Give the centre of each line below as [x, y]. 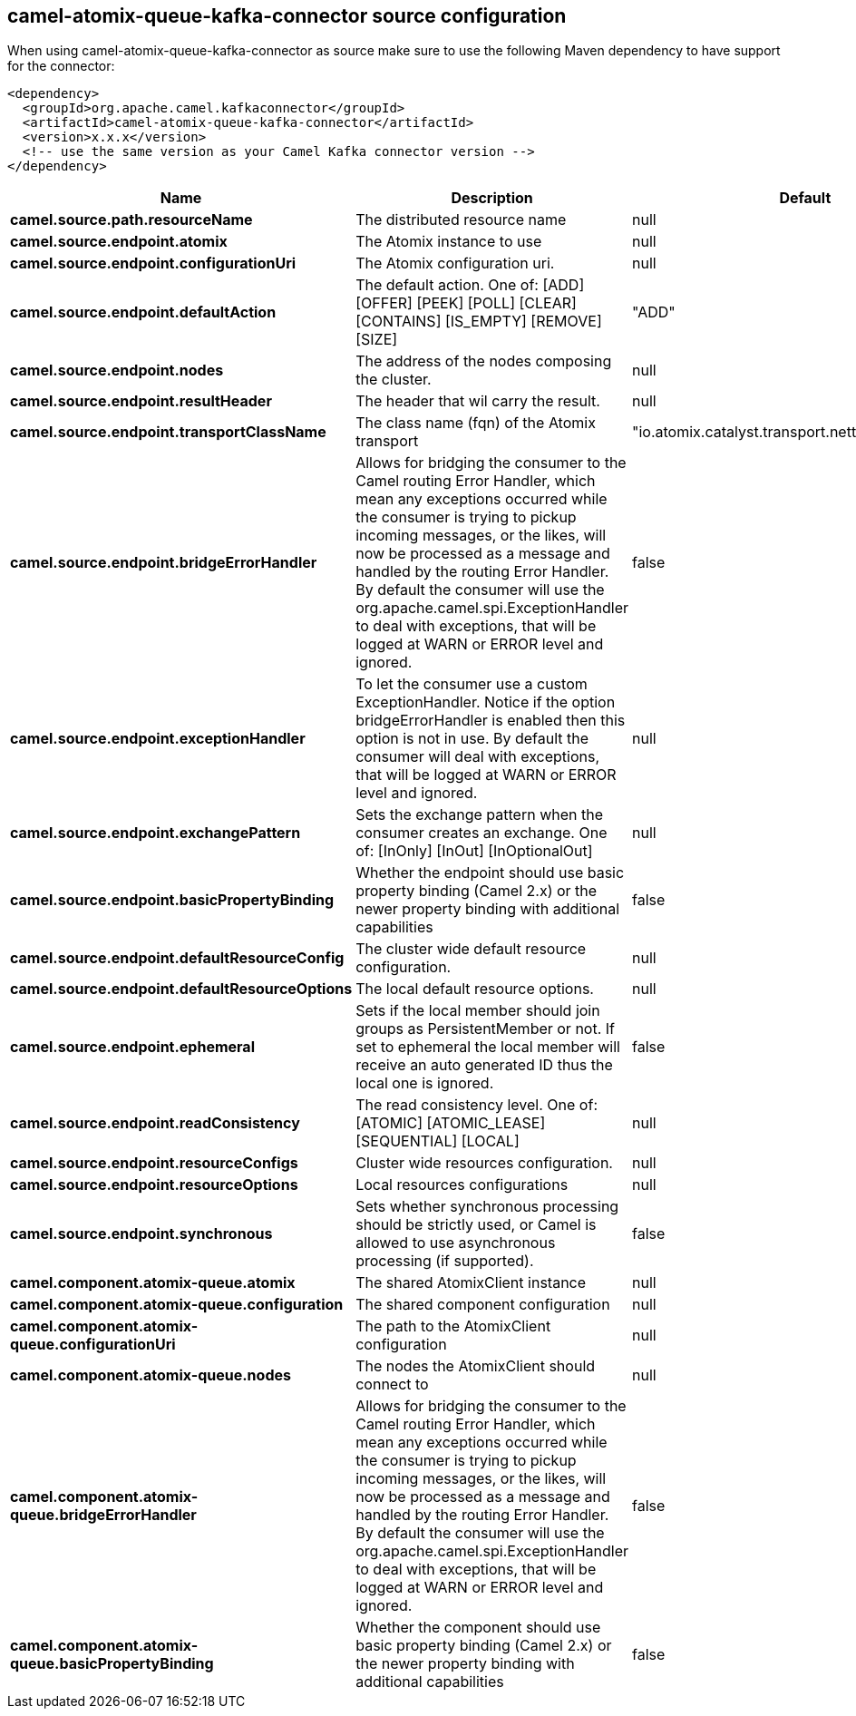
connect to [392, 1384]
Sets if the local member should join [478, 1011]
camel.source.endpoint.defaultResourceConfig [177, 958]
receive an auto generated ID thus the [484, 1065]
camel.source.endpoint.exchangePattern [156, 833]
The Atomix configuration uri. [455, 263]
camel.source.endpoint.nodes [117, 370]
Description [492, 198]
